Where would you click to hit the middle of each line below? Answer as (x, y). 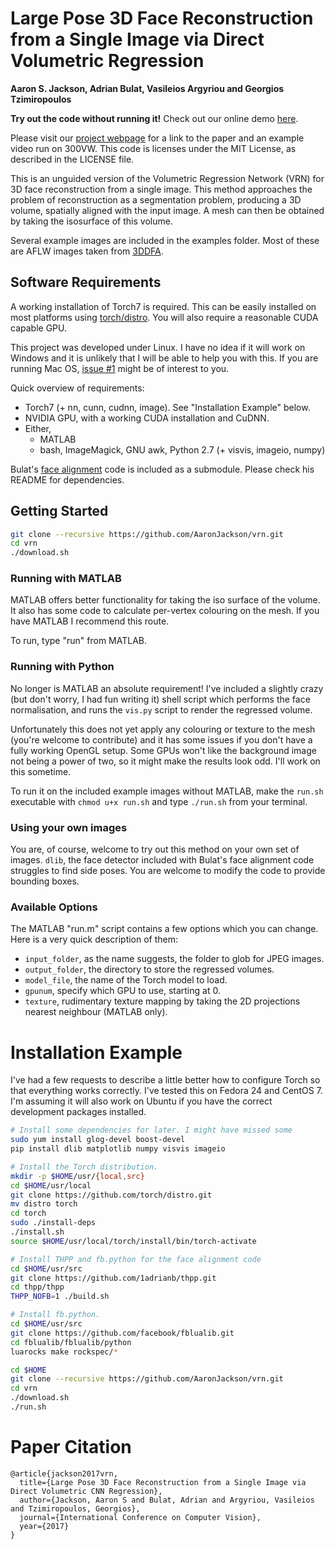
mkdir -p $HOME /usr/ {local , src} (77, 1176)
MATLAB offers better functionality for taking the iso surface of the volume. (165, 600)
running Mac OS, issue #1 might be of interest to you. (120, 368)
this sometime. (41, 771)
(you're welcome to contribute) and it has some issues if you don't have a (161, 739)
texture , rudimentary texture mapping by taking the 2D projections (162, 1001)
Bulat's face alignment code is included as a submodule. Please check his (162, 469)
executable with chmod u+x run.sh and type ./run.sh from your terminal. (159, 801)
